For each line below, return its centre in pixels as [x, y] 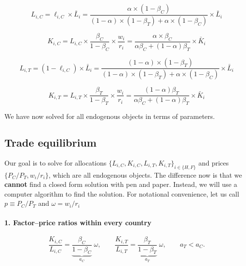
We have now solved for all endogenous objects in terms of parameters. [110, 116]
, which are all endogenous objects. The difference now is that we [145, 175]
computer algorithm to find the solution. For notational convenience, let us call [122, 193]
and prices [213, 162]
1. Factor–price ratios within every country [78, 222]
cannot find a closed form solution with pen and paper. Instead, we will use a [121, 184]
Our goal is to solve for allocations [56, 162]
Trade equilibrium [50, 142]
